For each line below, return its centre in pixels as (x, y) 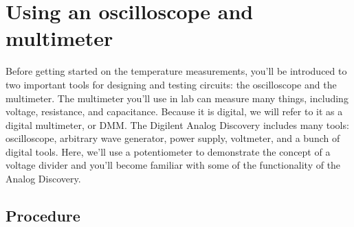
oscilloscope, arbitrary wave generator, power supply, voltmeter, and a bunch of (173, 138)
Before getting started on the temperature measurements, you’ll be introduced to (176, 71)
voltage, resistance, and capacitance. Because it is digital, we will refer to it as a (174, 111)
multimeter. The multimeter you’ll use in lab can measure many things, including (177, 98)
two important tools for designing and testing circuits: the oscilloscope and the (171, 84)
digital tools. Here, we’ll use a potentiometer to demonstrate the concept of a (168, 151)
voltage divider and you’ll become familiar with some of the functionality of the (173, 165)
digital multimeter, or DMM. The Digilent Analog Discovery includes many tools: (177, 124)
